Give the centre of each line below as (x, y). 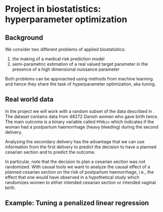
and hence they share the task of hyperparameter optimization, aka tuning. (81, 84)
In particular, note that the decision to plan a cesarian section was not (75, 161)
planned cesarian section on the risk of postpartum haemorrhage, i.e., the (80, 172)
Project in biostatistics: (53, 9)
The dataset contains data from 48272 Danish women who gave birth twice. (82, 116)
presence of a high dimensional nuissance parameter (66, 69)
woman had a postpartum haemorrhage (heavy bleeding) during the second (82, 127)
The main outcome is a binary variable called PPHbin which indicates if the (80, 122)
